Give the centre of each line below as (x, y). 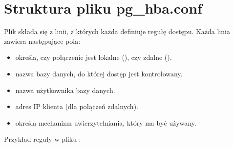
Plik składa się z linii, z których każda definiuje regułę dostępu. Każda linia (117, 31)
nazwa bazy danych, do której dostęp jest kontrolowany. (99, 73)
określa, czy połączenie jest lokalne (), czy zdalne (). (94, 57)
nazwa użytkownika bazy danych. (65, 90)
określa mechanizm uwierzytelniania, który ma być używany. (106, 122)
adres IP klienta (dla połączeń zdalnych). (77, 106)
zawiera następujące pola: (42, 41)
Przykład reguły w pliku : (43, 139)
